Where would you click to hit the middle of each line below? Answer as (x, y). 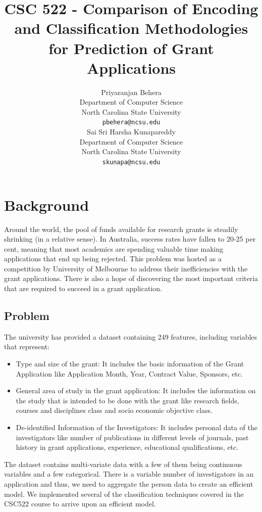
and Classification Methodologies (131, 28)
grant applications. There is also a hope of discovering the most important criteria (131, 278)
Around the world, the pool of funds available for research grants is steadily (121, 229)
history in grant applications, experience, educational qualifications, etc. (127, 447)
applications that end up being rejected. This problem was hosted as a (113, 259)
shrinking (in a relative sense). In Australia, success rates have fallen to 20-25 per (130, 239)
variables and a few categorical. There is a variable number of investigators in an (129, 474)
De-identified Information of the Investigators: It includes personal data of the (137, 427)
